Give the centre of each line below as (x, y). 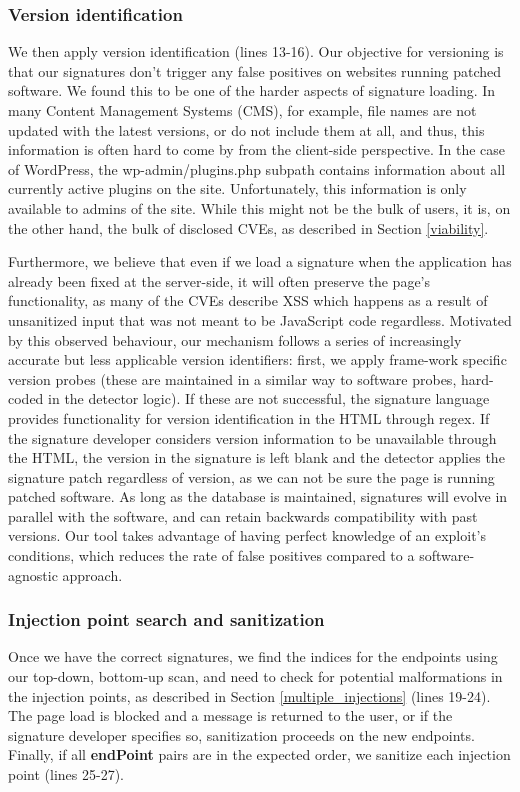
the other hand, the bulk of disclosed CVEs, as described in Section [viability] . (248, 227)
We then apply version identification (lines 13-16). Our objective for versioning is (256, 51)
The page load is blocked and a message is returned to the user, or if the (230, 715)
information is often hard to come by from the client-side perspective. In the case (257, 149)
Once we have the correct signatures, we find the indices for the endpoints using (253, 656)
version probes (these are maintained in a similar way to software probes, (232, 378)
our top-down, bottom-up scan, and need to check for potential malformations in (255, 676)
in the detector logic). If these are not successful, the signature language (269, 398)
